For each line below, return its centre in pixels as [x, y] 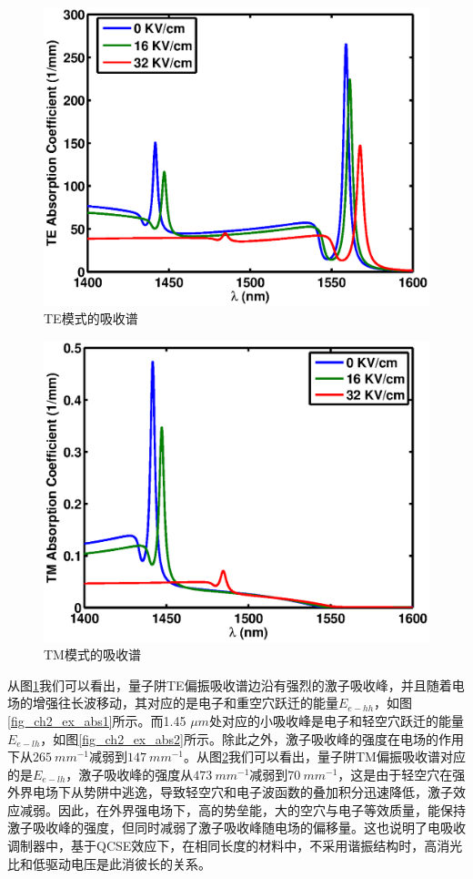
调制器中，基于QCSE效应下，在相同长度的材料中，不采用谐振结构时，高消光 [235, 846]
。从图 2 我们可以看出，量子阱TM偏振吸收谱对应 [325, 756]
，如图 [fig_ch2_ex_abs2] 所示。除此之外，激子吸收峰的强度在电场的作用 [252, 738]
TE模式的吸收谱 [91, 318]
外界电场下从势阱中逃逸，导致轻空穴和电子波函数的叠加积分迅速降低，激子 [230, 792]
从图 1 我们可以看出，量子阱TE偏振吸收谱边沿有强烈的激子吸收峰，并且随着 [230, 685]
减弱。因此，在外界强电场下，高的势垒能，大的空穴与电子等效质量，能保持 [242, 809]
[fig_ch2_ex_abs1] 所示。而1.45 [97, 720]
